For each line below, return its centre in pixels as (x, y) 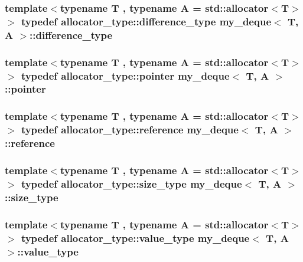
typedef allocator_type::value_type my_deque (135, 238)
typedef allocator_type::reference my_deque (130, 130)
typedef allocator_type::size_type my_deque (131, 183)
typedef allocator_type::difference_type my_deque (146, 21)
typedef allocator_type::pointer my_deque (125, 75)
